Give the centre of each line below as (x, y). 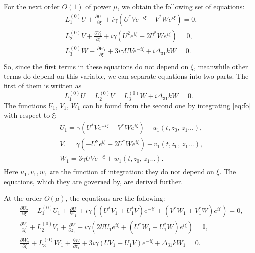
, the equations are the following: (115, 198)
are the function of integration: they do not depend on (132, 172)
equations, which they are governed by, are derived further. (94, 181)
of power (98, 6)
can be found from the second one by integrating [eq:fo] (167, 105)
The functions (25, 105)
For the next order (32, 6)
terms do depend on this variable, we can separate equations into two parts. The (126, 76)
